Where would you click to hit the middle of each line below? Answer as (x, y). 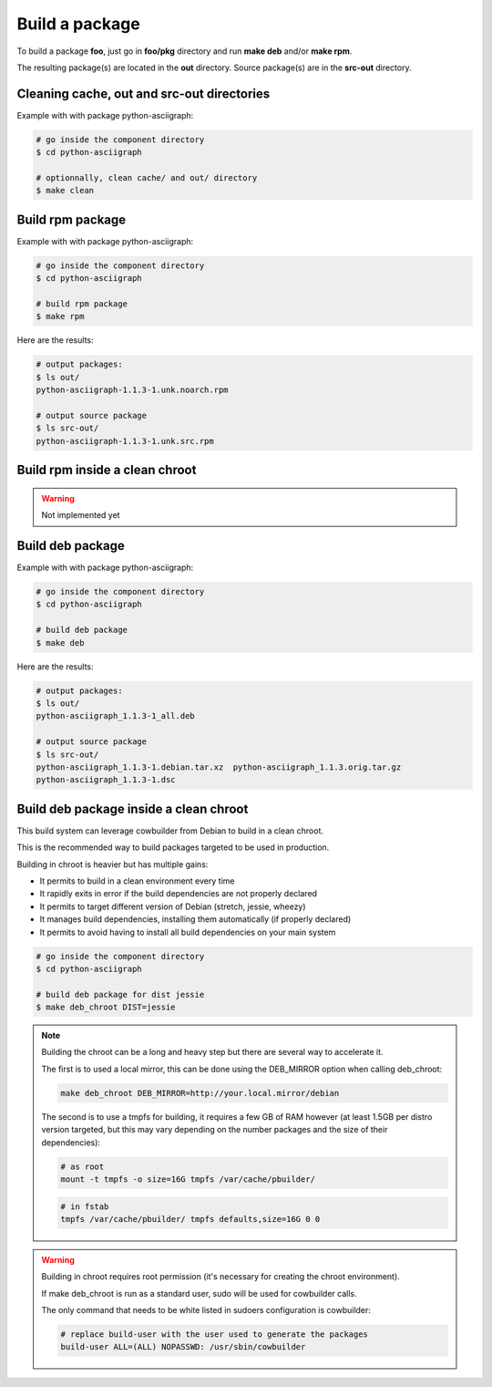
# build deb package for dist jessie (120, 994)
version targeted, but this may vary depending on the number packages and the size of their (215, 1130)
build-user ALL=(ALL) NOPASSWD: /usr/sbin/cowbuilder (183, 1347)
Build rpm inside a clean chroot (107, 470)
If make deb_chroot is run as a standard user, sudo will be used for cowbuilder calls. (199, 1293)
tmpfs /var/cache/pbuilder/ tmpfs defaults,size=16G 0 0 (190, 1219)
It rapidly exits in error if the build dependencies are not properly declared (179, 894)
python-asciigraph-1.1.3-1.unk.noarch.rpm (132, 390)
